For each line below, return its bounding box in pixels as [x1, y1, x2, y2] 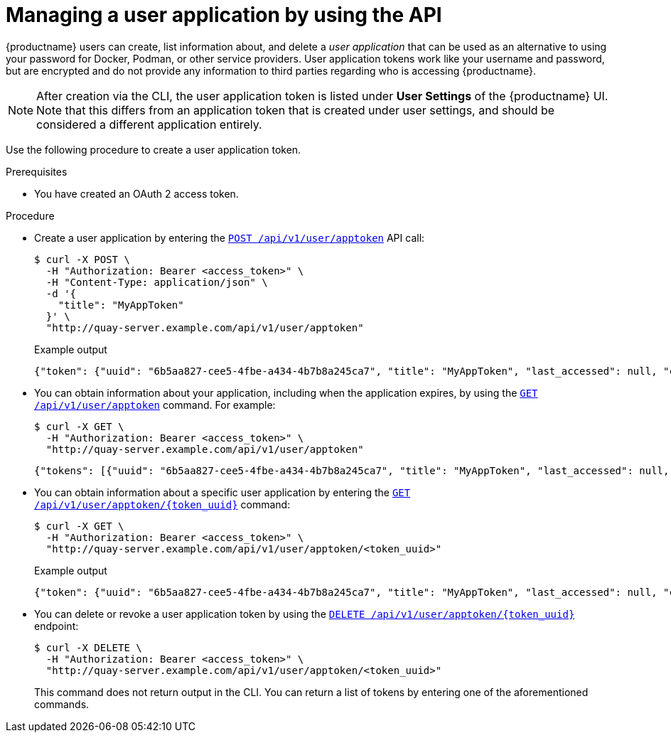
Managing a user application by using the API [6, 3, 442, 27]
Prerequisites [6, 165, 68, 178]
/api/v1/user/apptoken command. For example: [34, 398, 276, 411]
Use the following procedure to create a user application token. [6, 143, 301, 156]
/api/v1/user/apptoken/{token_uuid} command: [34, 498, 291, 510]
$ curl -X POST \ [34, 253, 130, 265]
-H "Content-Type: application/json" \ [45, 276, 268, 288]
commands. [34, 697, 90, 710]
